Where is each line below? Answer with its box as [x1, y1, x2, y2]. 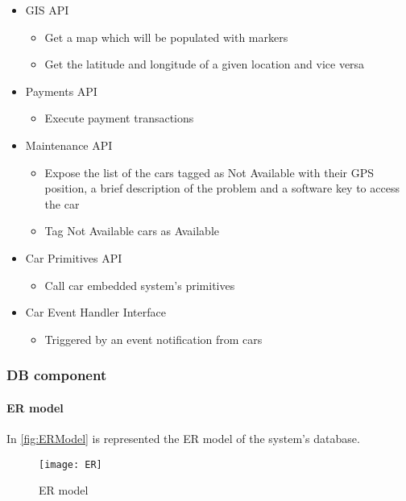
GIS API [25, 2, 69, 18]
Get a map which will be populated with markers [44, 28, 288, 45]
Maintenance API [25, 136, 113, 153]
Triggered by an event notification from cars [44, 330, 263, 347]
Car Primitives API [25, 249, 122, 266]
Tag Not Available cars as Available [44, 222, 219, 239]
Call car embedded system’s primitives [44, 276, 235, 293]
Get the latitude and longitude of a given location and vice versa [44, 56, 365, 72]
